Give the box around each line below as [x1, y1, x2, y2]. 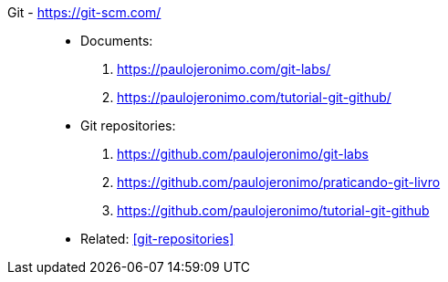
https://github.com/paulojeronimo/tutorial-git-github [117, 203, 430, 218]
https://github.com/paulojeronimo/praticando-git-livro [117, 174, 441, 190]
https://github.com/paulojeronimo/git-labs [117, 146, 369, 162]
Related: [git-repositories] [80, 231, 234, 246]
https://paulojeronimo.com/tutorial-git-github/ [117, 89, 391, 105]
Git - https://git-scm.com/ [7, 5, 161, 20]
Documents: [80, 33, 153, 48]
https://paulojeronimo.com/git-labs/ [117, 61, 331, 77]
